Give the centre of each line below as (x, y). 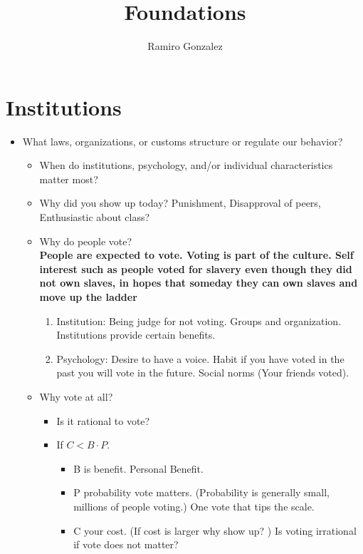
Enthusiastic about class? (95, 217)
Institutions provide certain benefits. (136, 335)
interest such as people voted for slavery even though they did (196, 268)
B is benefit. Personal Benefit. (138, 468)
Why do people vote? (86, 241)
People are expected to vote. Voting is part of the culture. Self (196, 255)
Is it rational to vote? (103, 420)
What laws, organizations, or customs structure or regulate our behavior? (183, 141)
